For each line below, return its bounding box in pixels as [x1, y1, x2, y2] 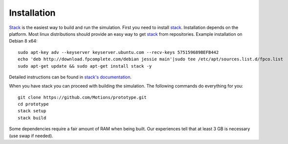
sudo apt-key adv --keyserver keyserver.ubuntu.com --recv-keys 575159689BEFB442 [18, 49, 219, 55]
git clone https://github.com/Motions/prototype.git [18, 95, 147, 100]
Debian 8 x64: [9, 38, 38, 44]
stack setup [18, 108, 46, 114]
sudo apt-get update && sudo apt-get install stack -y [18, 63, 152, 69]
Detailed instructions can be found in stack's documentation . [9, 74, 132, 80]
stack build [18, 115, 46, 120]
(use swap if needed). [9, 133, 53, 139]
